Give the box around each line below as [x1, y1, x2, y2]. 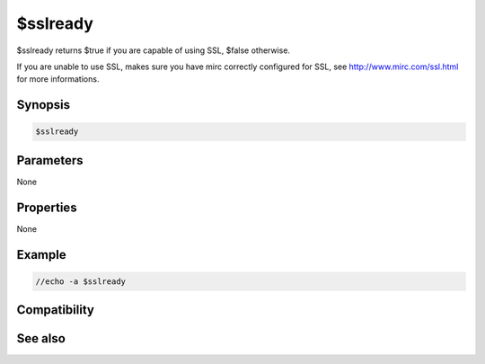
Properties [16, 200, 77, 215]
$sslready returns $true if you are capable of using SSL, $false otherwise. [16, 45, 291, 56]
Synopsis [16, 97, 71, 112]
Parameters [16, 153, 84, 168]
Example [16, 247, 66, 262]
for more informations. [16, 74, 100, 84]
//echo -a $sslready [35, 276, 126, 287]
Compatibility [16, 302, 94, 318]
